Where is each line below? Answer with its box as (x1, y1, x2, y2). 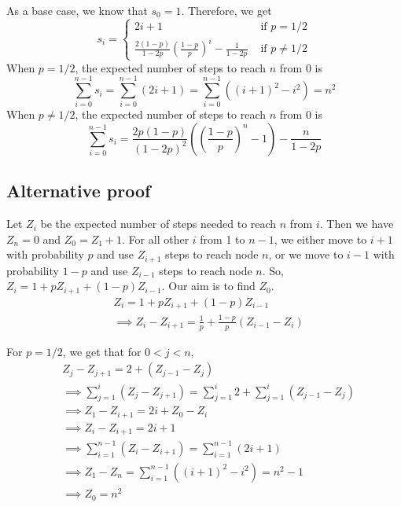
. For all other (122, 230, 189, 247)
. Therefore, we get (181, 2, 272, 18)
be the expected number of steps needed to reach (40, 215, 277, 232)
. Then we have (319, 215, 394, 232)
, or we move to (268, 246, 344, 263)
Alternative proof (6, 178, 151, 203)
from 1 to (200, 230, 245, 247)
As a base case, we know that (6, 2, 148, 18)
